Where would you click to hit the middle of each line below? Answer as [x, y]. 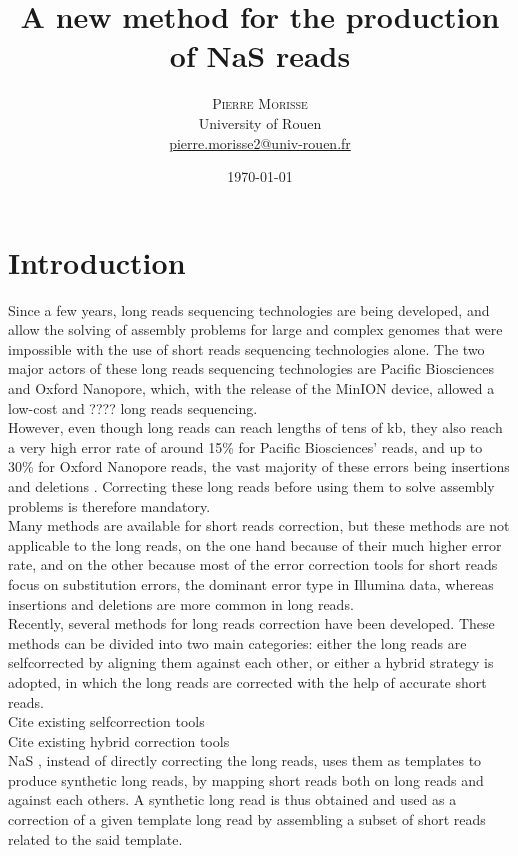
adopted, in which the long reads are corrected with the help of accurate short [247, 681]
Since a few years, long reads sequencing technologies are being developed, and [249, 309]
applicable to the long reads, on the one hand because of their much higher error [255, 544]
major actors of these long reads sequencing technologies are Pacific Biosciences [251, 368]
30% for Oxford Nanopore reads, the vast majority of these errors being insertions [259, 466]
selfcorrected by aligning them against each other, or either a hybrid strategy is [251, 662]
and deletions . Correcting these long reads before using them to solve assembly [251, 485]
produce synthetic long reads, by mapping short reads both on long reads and [246, 779]
